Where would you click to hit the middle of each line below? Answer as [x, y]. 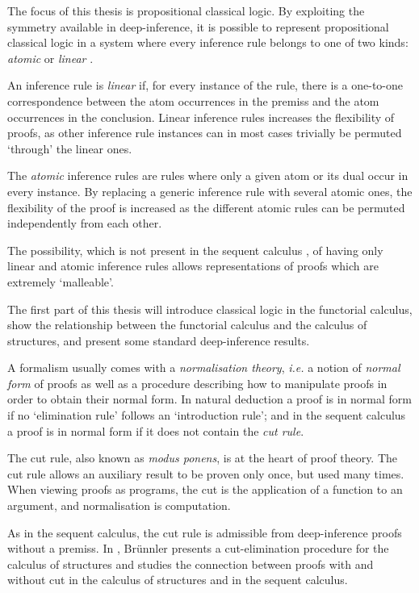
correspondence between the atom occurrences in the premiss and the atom [193, 100]
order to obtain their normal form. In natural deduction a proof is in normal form [210, 399]
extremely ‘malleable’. [61, 281]
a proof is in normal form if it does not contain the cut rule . [156, 430]
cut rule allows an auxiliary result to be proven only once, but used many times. [206, 473]
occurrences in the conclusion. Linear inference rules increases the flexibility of [201, 117]
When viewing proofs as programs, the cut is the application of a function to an [205, 489]
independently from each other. [85, 223]
